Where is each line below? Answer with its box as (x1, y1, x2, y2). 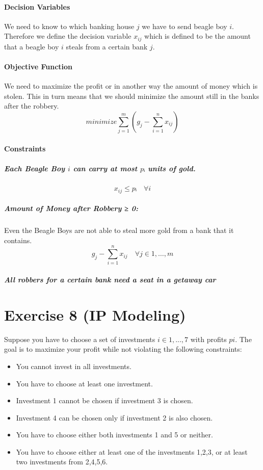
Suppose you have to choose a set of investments (4, 333, 155, 344)
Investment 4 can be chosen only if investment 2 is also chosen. (16, 412, 213, 423)
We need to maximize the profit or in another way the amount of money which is (4, 81, 258, 91)
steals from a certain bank (66, 41, 148, 51)
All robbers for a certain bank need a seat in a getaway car (4, 274, 216, 285)
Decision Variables (4, 1, 70, 12)
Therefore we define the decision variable (4, 31, 131, 41)
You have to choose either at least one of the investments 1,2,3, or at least (16, 446, 248, 457)
